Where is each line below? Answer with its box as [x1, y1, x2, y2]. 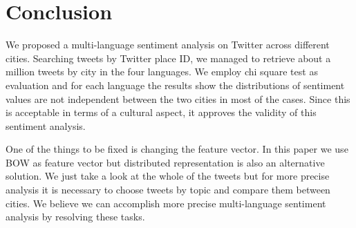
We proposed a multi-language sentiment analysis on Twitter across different [6, 37, 330, 52]
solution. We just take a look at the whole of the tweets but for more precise [6, 169, 330, 183]
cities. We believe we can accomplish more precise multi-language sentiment [6, 196, 326, 210]
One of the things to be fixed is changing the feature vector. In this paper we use [6, 142, 348, 156]
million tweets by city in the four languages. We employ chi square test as [6, 64, 318, 79]
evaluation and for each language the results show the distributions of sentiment [6, 77, 345, 92]
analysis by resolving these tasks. [6, 209, 145, 224]
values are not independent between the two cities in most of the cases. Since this [6, 91, 350, 106]
